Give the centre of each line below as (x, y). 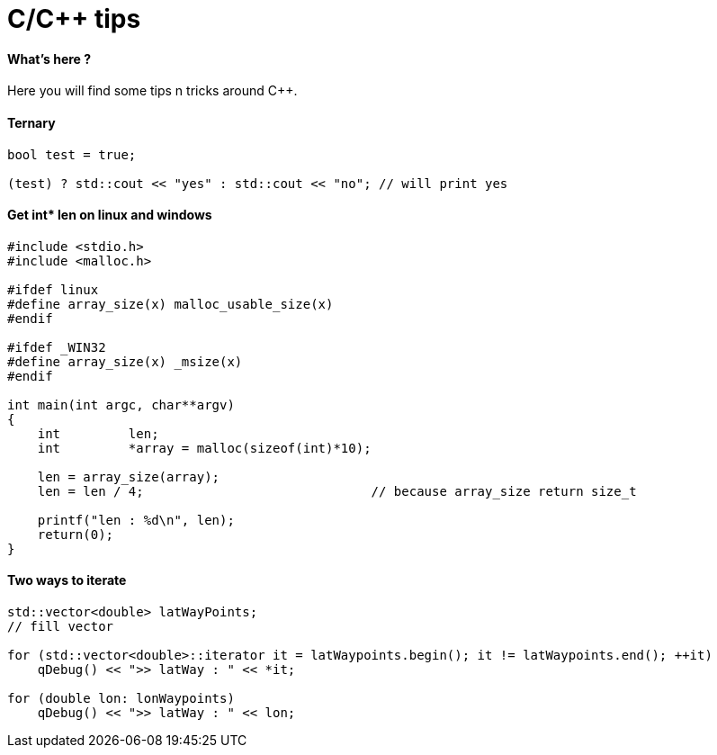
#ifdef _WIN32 (57, 347)
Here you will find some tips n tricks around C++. (152, 91)
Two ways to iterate (67, 580)
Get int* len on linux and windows (110, 215)
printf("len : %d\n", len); (136, 520)
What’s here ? (49, 58)
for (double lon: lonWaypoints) (121, 699)
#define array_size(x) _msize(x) (125, 361)
